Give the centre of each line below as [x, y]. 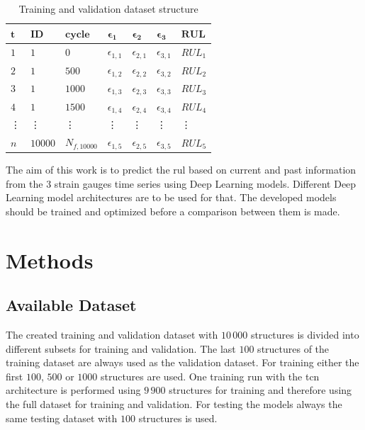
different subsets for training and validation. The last [121, 348]
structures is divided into [305, 334]
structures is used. [178, 418]
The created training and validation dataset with [112, 334]
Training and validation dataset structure [108, 9]
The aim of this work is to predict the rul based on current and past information [181, 170]
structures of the [293, 348]
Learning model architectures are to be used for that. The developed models [171, 197]
